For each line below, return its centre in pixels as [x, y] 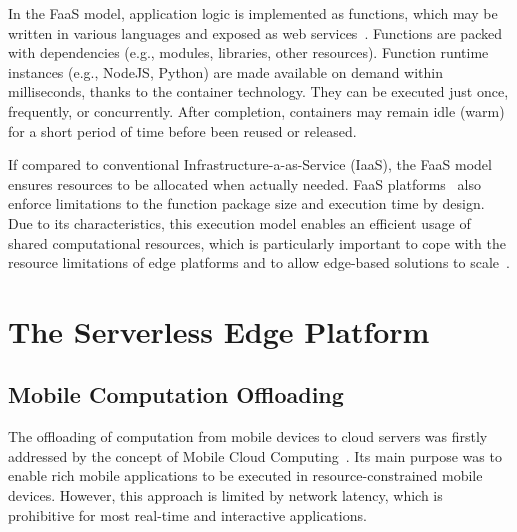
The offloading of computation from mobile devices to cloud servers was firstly [248, 436]
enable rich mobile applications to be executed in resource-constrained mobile [245, 475]
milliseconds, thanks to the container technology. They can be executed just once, [258, 91]
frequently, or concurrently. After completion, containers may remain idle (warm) [256, 110]
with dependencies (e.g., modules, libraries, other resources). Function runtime [248, 52]
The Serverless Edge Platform [219, 330]
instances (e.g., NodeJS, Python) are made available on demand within [225, 71]
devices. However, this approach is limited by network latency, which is [225, 495]
